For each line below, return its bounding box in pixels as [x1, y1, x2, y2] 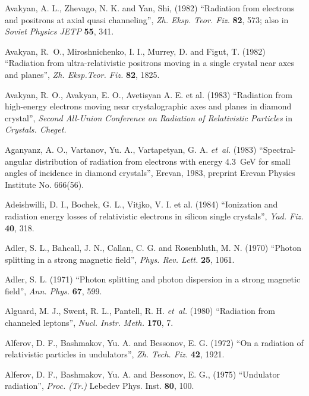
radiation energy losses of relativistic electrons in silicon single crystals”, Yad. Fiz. [5, 209, 304, 222]
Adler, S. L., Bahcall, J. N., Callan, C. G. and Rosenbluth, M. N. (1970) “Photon [5, 241, 302, 254]
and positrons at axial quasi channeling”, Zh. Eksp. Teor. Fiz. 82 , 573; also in [5, 13, 289, 26]
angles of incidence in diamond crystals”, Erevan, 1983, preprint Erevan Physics [5, 166, 295, 179]
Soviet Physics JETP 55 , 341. [5, 25, 114, 37]
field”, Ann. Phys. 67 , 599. [5, 284, 102, 297]
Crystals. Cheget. [5, 123, 67, 136]
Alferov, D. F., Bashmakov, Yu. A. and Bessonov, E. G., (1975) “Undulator [5, 367, 280, 380]
